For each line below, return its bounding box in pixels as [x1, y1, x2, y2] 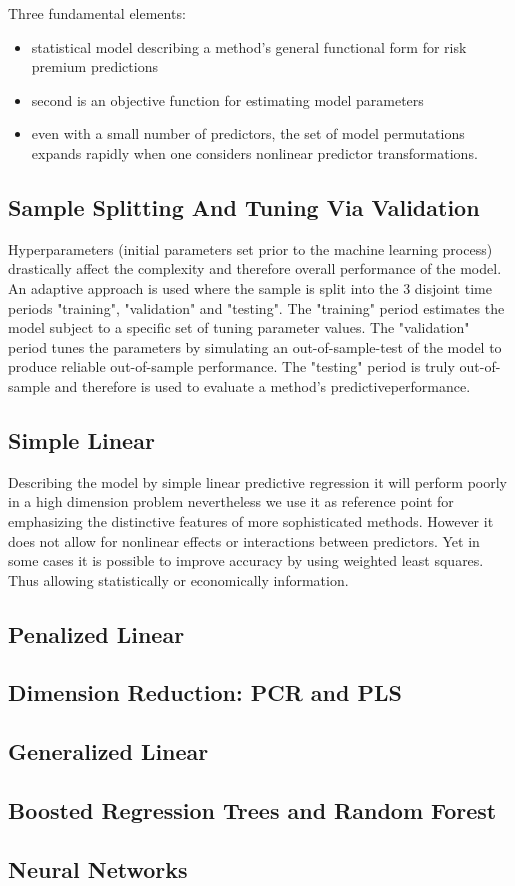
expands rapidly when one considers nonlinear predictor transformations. [31, 142, 478, 163]
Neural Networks [8, 853, 188, 884]
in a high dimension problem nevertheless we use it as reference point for [8, 491, 454, 512]
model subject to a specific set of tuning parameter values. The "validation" [8, 317, 470, 338]
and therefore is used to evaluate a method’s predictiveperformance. [54, 375, 471, 396]
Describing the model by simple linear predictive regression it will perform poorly [8, 471, 507, 492]
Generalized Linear [8, 736, 209, 767]
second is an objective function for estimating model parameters [31, 89, 424, 110]
